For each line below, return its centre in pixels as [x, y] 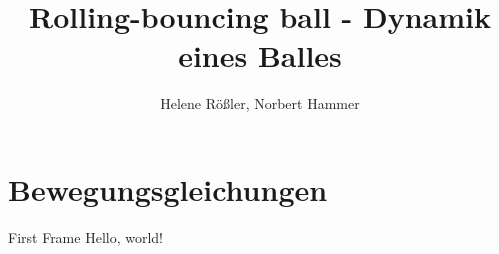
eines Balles [260, 55]
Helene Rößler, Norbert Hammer [260, 103]
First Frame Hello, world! [85, 236]
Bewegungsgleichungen [168, 188]
